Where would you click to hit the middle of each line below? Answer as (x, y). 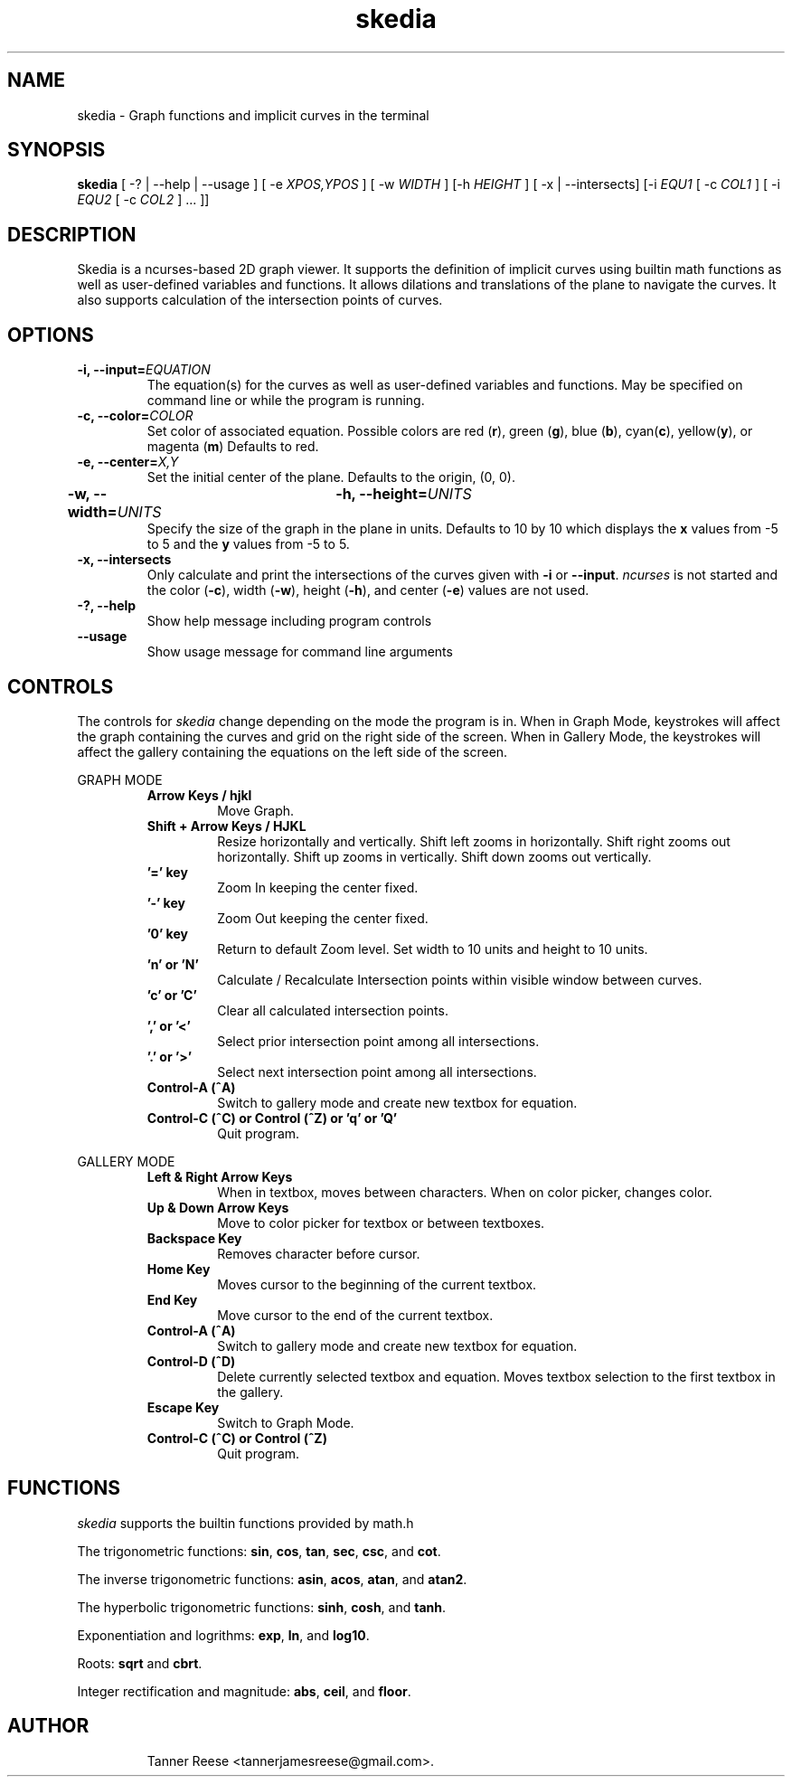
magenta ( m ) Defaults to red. (233, 447)
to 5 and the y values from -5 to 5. (248, 544)
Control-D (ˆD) (191, 1361)
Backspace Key (194, 1238)
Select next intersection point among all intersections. (377, 1071)
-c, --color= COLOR (135, 416)
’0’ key (167, 933)
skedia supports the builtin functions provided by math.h (245, 1523)
